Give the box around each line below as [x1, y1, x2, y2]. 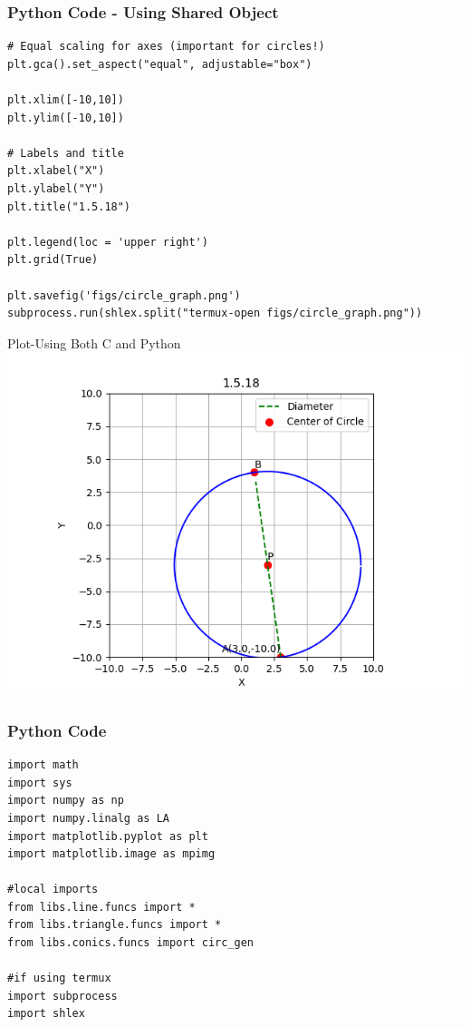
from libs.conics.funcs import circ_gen [7, 936, 255, 950]
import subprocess [7, 989, 118, 1003]
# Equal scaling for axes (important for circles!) [7, 40, 325, 54]
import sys [7, 776, 72, 789]
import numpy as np [7, 794, 124, 807]
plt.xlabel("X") [7, 164, 105, 178]
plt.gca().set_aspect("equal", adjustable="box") [7, 57, 312, 71]
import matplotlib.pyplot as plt [7, 829, 208, 843]
